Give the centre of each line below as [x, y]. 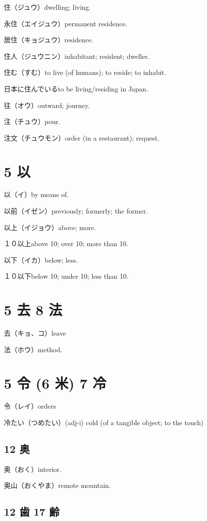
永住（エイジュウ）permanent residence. [66, 23]
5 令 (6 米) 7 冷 [55, 383]
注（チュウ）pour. [32, 121]
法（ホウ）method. [33, 349]
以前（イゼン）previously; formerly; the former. [76, 211]
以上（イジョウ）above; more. [50, 227]
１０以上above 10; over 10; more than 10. [66, 243]
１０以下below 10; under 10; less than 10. [66, 276]
